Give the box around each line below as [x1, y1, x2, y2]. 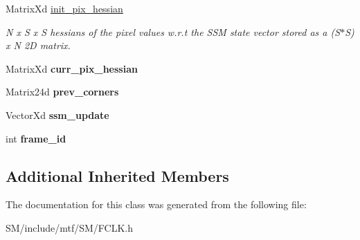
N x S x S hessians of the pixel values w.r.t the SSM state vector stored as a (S [6, 24, 341, 39]
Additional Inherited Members [6, 165, 229, 186]
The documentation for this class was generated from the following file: [6, 197, 307, 212]
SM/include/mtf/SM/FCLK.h [6, 220, 133, 234]
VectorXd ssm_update [6, 107, 109, 122]
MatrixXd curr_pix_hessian [6, 61, 138, 75]
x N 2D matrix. [6, 38, 71, 53]
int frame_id [6, 131, 66, 145]
